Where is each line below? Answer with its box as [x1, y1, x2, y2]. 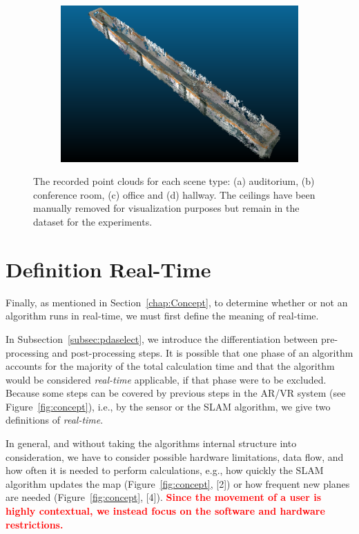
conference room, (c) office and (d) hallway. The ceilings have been [33, 187, 316, 201]
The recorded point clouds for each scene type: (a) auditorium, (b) [33, 174, 315, 188]
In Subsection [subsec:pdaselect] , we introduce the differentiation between [6, 331, 318, 346]
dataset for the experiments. [33, 215, 153, 229]
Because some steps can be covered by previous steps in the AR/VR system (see [6, 386, 346, 400]
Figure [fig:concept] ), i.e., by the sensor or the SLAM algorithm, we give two [6, 399, 331, 413]
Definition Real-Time [6, 255, 211, 283]
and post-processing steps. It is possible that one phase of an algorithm [52, 345, 353, 359]
